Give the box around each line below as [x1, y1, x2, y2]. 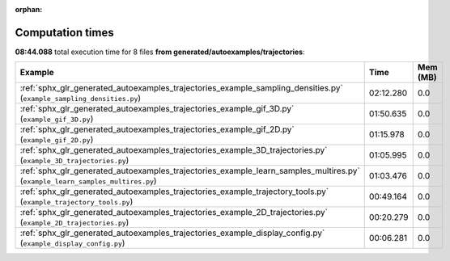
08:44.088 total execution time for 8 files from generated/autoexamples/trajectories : [15, 47, 305, 57]
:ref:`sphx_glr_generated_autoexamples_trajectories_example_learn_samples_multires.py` [19, 166, 360, 177]
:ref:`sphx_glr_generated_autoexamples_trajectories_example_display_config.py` [19, 227, 325, 238]
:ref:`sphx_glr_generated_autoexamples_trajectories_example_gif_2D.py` [19, 124, 295, 135]
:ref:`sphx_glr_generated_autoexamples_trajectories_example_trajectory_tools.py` [19, 186, 329, 197]
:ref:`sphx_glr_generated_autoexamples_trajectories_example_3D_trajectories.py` [19, 145, 328, 156]
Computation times [15, 25, 114, 40]
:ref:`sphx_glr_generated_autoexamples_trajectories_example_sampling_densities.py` [19, 82, 343, 94]
